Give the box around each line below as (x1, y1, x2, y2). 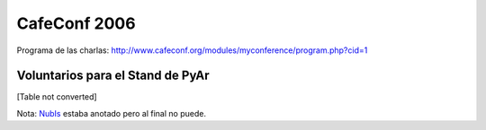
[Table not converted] (16, 91, 98, 102)
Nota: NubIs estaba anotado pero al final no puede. (16, 108, 207, 118)
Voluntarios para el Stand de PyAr (16, 68, 211, 83)
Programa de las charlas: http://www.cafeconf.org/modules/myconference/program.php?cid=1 (16, 45, 368, 56)
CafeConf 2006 (16, 13, 136, 33)
